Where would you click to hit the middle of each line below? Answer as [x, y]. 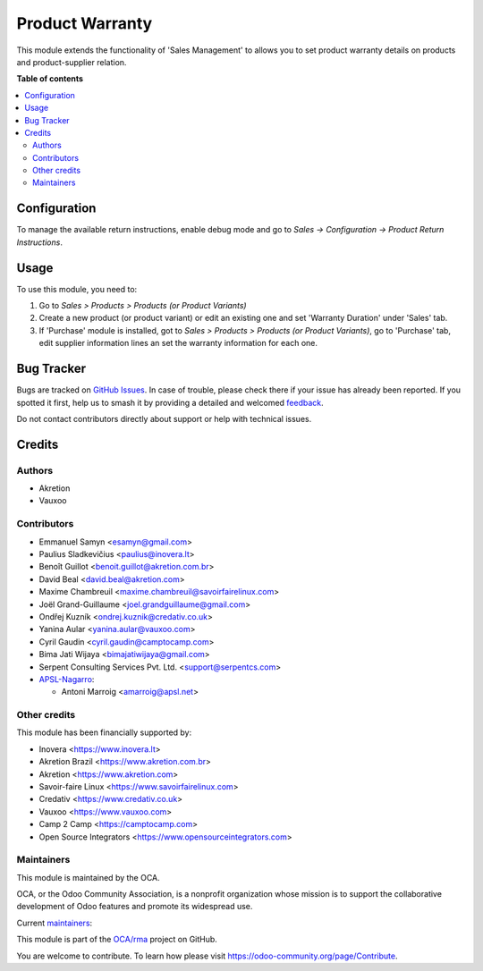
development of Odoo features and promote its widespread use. [135, 907]
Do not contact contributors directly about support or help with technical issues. [164, 418]
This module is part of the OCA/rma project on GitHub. [117, 940]
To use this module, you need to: [77, 289]
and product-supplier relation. [72, 62]
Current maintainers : [55, 923]
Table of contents [50, 79]
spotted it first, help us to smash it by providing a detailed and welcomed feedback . [170, 402]
